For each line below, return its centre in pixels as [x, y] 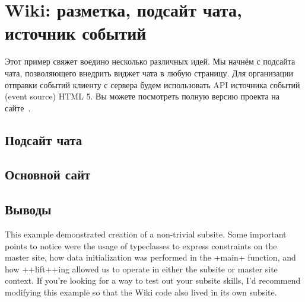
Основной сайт [48, 174]
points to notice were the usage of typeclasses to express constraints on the [141, 245]
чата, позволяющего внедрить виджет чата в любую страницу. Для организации [149, 73]
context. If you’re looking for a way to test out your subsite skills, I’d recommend [153, 280]
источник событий [76, 33]
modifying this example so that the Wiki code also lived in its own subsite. [141, 292]
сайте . [18, 107]
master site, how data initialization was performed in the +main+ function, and [150, 257]
